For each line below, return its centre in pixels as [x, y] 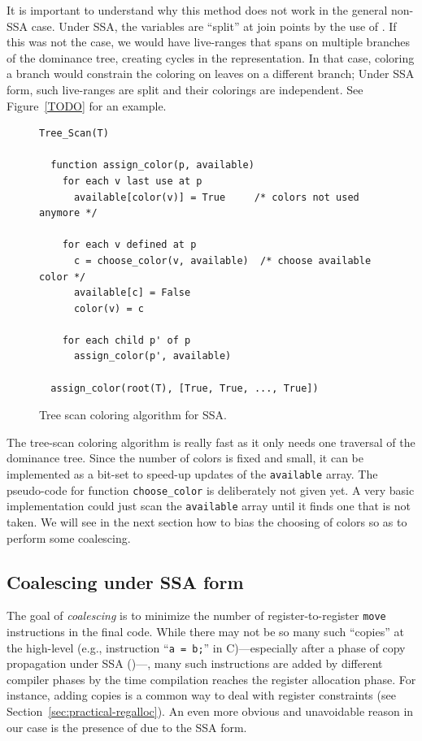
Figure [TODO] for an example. [87, 105]
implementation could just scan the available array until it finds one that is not [209, 506]
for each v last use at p [132, 181]
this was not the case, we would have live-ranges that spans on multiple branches [209, 42]
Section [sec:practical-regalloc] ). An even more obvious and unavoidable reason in [210, 711]
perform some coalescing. [69, 537]
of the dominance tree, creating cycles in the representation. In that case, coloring [211, 57]
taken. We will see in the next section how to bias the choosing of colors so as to [207, 522]
